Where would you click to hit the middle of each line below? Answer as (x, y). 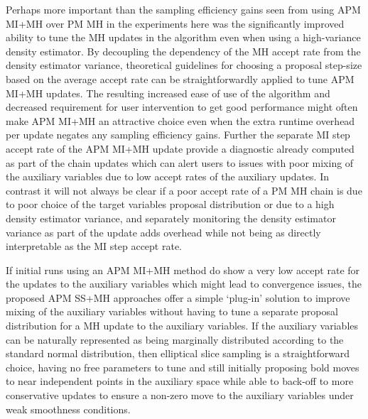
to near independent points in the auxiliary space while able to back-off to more (180, 381)
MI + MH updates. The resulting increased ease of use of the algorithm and (168, 93)
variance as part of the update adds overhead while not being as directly (163, 232)
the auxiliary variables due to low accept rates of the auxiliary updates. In (168, 176)
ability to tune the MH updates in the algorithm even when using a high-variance (183, 37)
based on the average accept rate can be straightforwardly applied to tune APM (180, 78)
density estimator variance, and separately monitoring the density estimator (171, 218)
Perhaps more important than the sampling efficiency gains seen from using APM (183, 9)
